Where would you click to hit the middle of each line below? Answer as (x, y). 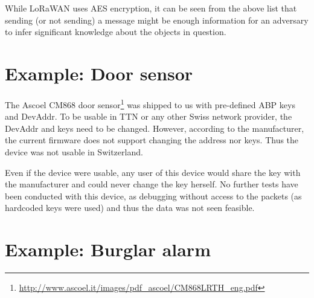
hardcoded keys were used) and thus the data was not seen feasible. (130, 208)
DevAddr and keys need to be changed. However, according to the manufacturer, (155, 128)
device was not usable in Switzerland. (74, 151)
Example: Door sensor (99, 73)
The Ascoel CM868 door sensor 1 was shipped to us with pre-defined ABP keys (150, 103)
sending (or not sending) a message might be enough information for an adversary (157, 20)
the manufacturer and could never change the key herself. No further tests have (152, 184)
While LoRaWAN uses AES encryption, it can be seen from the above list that (151, 8)
